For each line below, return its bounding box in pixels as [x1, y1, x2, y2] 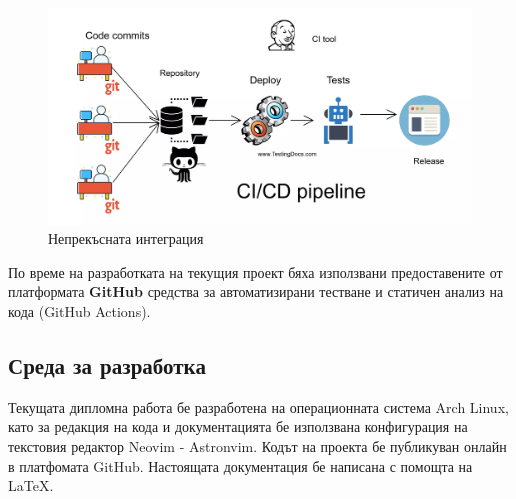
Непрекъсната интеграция [48, 228, 204, 249]
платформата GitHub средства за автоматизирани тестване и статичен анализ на [8, 281, 504, 302]
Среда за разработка [8, 349, 206, 380]
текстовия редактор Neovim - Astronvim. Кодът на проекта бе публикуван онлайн [8, 435, 507, 456]
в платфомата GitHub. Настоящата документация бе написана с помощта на [8, 455, 473, 476]
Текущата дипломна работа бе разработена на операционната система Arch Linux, [8, 396, 509, 417]
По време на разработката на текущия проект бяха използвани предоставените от [8, 261, 503, 282]
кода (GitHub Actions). [8, 300, 151, 321]
